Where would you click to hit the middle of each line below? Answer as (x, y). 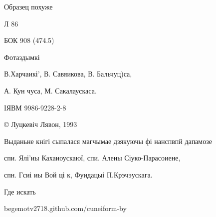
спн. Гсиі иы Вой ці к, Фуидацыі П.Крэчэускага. (78, 174)
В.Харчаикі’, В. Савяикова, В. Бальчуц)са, (68, 74)
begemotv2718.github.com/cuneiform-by (65, 208)
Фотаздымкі (22, 57)
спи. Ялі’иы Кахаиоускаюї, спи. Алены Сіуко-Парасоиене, (92, 158)
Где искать (20, 191)
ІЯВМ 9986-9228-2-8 (35, 107)
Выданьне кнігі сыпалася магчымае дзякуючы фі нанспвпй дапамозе (108, 141)
